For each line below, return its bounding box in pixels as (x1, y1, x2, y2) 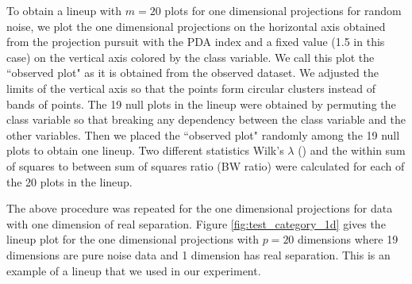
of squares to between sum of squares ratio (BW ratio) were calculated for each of (6, 157, 405, 174)
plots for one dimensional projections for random (164, 2, 402, 18)
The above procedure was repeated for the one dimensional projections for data (6, 200, 393, 217)
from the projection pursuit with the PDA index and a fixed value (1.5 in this (6, 33, 385, 50)
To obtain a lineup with (6, 2, 122, 18)
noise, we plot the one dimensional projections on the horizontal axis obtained (6, 17, 386, 34)
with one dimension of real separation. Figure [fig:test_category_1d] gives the (6, 215, 386, 232)
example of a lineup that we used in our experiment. (6, 262, 261, 278)
